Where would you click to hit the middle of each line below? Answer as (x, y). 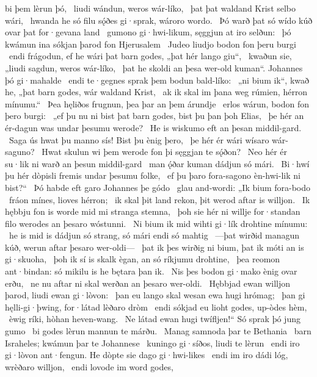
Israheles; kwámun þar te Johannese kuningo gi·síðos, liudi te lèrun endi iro (152, 343)
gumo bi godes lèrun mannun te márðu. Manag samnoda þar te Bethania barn (158, 331)
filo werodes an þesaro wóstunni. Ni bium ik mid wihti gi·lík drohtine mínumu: (156, 223)
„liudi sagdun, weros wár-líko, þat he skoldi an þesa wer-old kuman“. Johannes (154, 67)
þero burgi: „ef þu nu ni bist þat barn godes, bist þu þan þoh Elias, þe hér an (155, 116)
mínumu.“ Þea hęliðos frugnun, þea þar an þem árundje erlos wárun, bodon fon (157, 103)
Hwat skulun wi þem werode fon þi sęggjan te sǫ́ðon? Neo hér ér (164, 152)
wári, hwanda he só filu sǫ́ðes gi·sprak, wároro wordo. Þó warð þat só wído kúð (159, 20)
